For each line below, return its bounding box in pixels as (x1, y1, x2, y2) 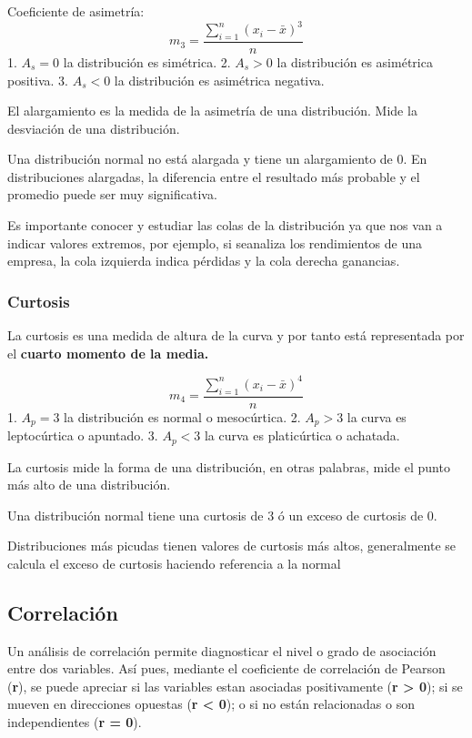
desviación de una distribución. (7, 118, 180, 137)
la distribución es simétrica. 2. (63, 52, 231, 71)
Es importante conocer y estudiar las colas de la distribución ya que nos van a (7, 216, 443, 235)
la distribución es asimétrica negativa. (114, 70, 325, 89)
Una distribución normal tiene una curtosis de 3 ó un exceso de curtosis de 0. (7, 505, 437, 524)
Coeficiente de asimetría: (7, 2, 145, 20)
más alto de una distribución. (7, 475, 171, 494)
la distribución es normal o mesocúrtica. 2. (64, 407, 301, 426)
